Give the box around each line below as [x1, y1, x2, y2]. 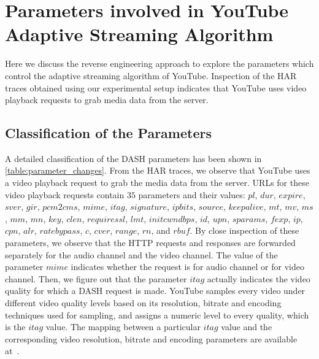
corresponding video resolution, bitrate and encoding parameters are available [5, 332, 298, 345]
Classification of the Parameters [5, 123, 212, 142]
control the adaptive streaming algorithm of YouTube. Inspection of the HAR [5, 69, 297, 82]
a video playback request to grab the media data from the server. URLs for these [5, 176, 309, 189]
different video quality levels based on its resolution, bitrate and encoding [5, 296, 282, 309]
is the [5, 320, 26, 333]
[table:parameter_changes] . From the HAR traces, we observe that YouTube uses [5, 164, 310, 177]
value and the [221, 320, 272, 333]
